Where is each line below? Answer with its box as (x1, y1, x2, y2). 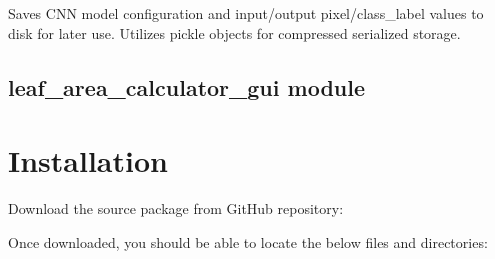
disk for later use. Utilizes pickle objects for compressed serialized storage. (8, 22, 461, 43)
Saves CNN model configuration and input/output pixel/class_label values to (8, 3, 484, 23)
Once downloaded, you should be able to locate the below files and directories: (8, 231, 488, 252)
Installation (8, 140, 168, 181)
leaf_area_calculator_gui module (8, 71, 365, 102)
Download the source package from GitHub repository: (8, 198, 344, 219)
